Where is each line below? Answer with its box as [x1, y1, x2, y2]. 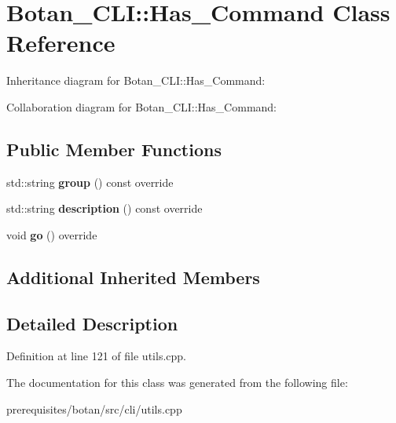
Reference [6, 27, 115, 59]
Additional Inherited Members [6, 264, 260, 289]
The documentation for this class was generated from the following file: [6, 374, 348, 391]
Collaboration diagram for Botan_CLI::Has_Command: [6, 98, 277, 115]
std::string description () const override [6, 200, 203, 217]
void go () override [6, 226, 97, 242]
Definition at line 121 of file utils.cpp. [6, 348, 186, 364]
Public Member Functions [6, 137, 222, 161]
